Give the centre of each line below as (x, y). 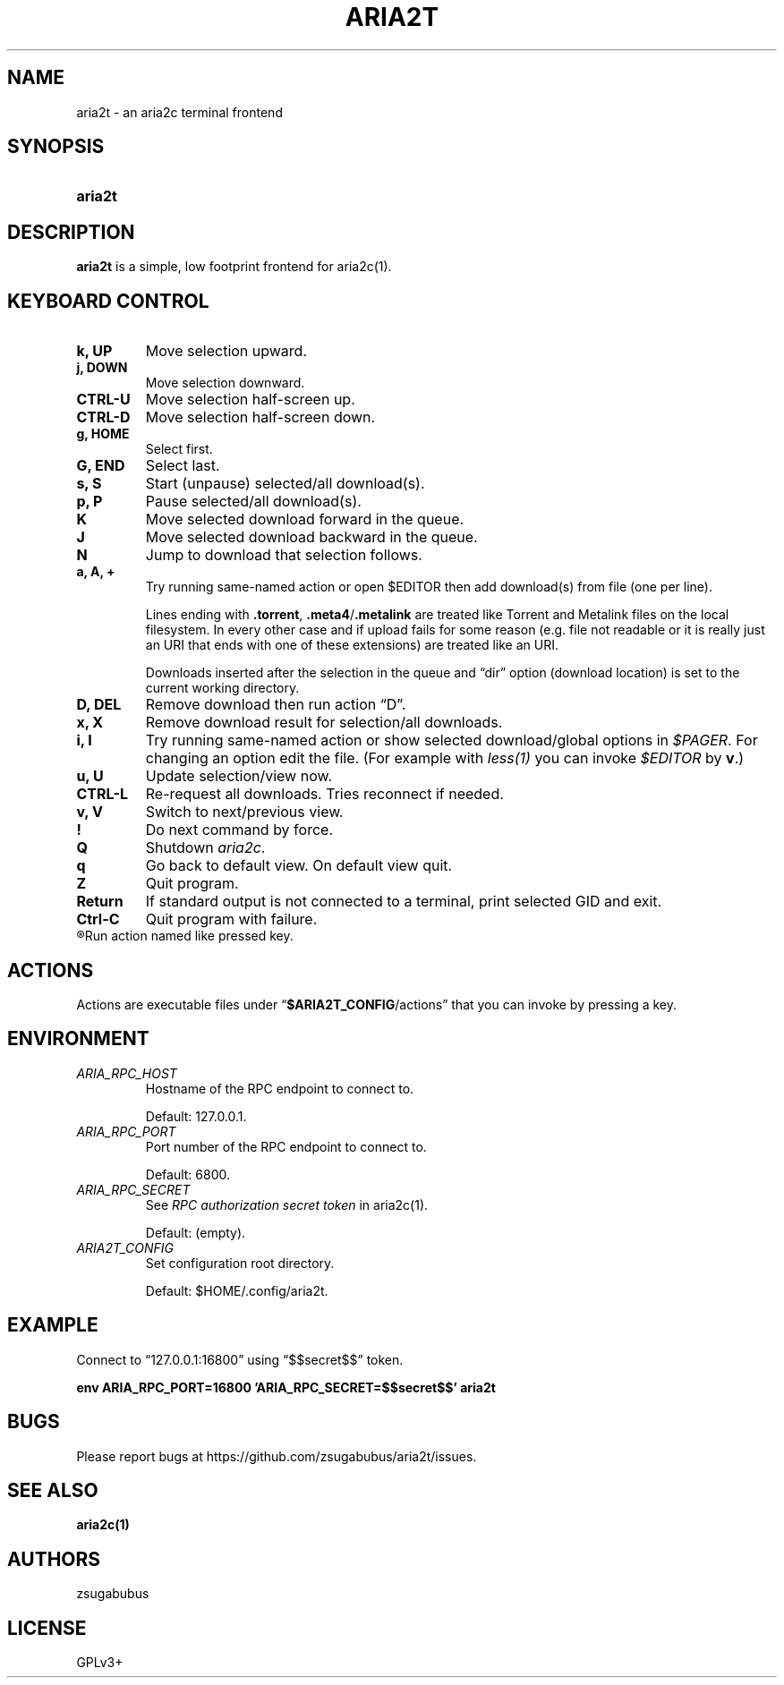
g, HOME (103, 434)
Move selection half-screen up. (250, 400)
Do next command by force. (239, 830)
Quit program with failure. (231, 919)
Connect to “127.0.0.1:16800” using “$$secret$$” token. (240, 1359)
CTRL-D (103, 417)
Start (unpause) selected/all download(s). (285, 484)
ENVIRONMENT (78, 1039)
